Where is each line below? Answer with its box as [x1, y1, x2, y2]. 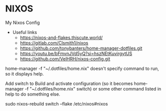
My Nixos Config [5, 19, 40, 25]
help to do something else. [5, 91, 60, 97]
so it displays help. [5, 70, 44, 76]
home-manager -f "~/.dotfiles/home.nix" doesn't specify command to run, [5, 65, 159, 71]
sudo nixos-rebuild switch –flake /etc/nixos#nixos [5, 100, 108, 106]
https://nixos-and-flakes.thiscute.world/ [20, 34, 103, 40]
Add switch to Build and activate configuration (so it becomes [5, 80, 133, 86]
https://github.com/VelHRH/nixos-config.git [20, 55, 111, 61]
